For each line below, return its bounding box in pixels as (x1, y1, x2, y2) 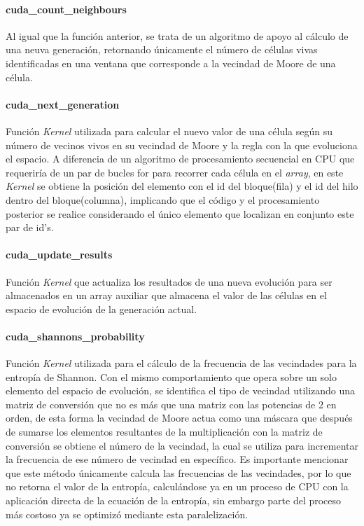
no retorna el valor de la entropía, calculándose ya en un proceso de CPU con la (6, 479, 349, 494)
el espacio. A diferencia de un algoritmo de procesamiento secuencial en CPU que (6, 151, 355, 166)
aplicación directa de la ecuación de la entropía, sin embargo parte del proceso (6, 493, 342, 508)
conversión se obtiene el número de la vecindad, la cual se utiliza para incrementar (6, 438, 358, 452)
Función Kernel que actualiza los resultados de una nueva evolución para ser (6, 274, 332, 289)
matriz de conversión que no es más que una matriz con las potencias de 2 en (6, 396, 337, 411)
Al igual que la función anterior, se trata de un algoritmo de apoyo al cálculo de (6, 28, 349, 43)
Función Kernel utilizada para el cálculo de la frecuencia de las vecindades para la (6, 356, 357, 371)
